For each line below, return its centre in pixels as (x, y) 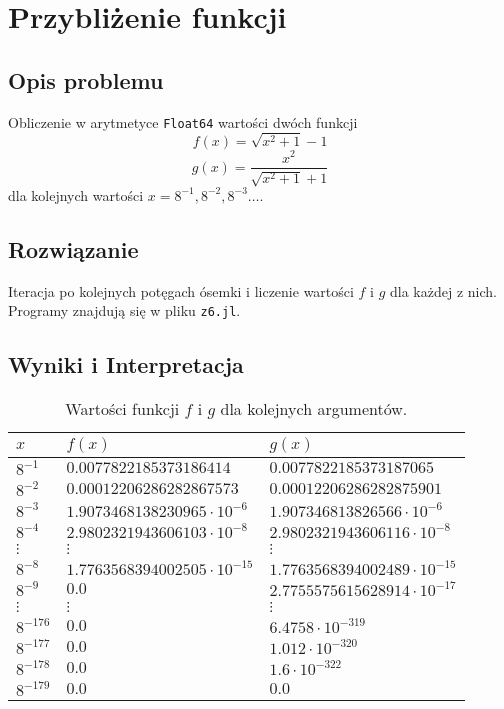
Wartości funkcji (122, 409)
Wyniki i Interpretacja (126, 364)
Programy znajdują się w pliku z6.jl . (124, 310)
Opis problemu (86, 79)
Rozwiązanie (73, 248)
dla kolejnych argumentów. (314, 409)
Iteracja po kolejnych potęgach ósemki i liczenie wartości (181, 290)
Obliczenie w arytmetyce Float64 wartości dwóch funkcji (183, 121)
